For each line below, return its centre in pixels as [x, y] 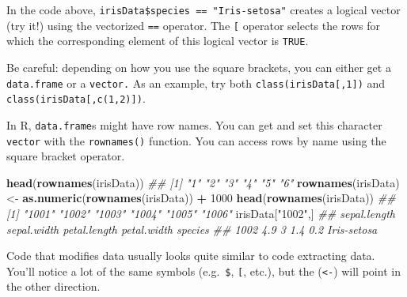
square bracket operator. [66, 156]
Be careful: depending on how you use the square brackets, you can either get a [199, 67]
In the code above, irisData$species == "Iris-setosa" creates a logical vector [203, 9]
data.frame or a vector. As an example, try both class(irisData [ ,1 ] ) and [196, 83]
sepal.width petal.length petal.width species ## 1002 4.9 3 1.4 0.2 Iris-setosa [192, 229]
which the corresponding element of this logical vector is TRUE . [158, 41]
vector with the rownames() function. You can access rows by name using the [196, 140]
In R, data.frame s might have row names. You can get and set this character [194, 124]
